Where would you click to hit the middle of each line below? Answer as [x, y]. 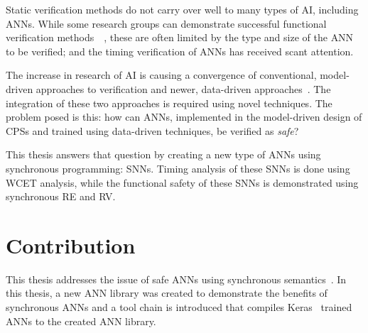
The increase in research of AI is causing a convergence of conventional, [161, 75]
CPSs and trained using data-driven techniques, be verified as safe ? [152, 130]
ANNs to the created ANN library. [81, 321]
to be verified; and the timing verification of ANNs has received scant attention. [180, 51]
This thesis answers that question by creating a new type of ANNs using [163, 154]
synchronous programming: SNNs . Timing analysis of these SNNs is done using [178, 168]
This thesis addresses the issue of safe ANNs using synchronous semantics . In [176, 279]
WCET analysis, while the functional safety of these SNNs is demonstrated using [182, 182]
